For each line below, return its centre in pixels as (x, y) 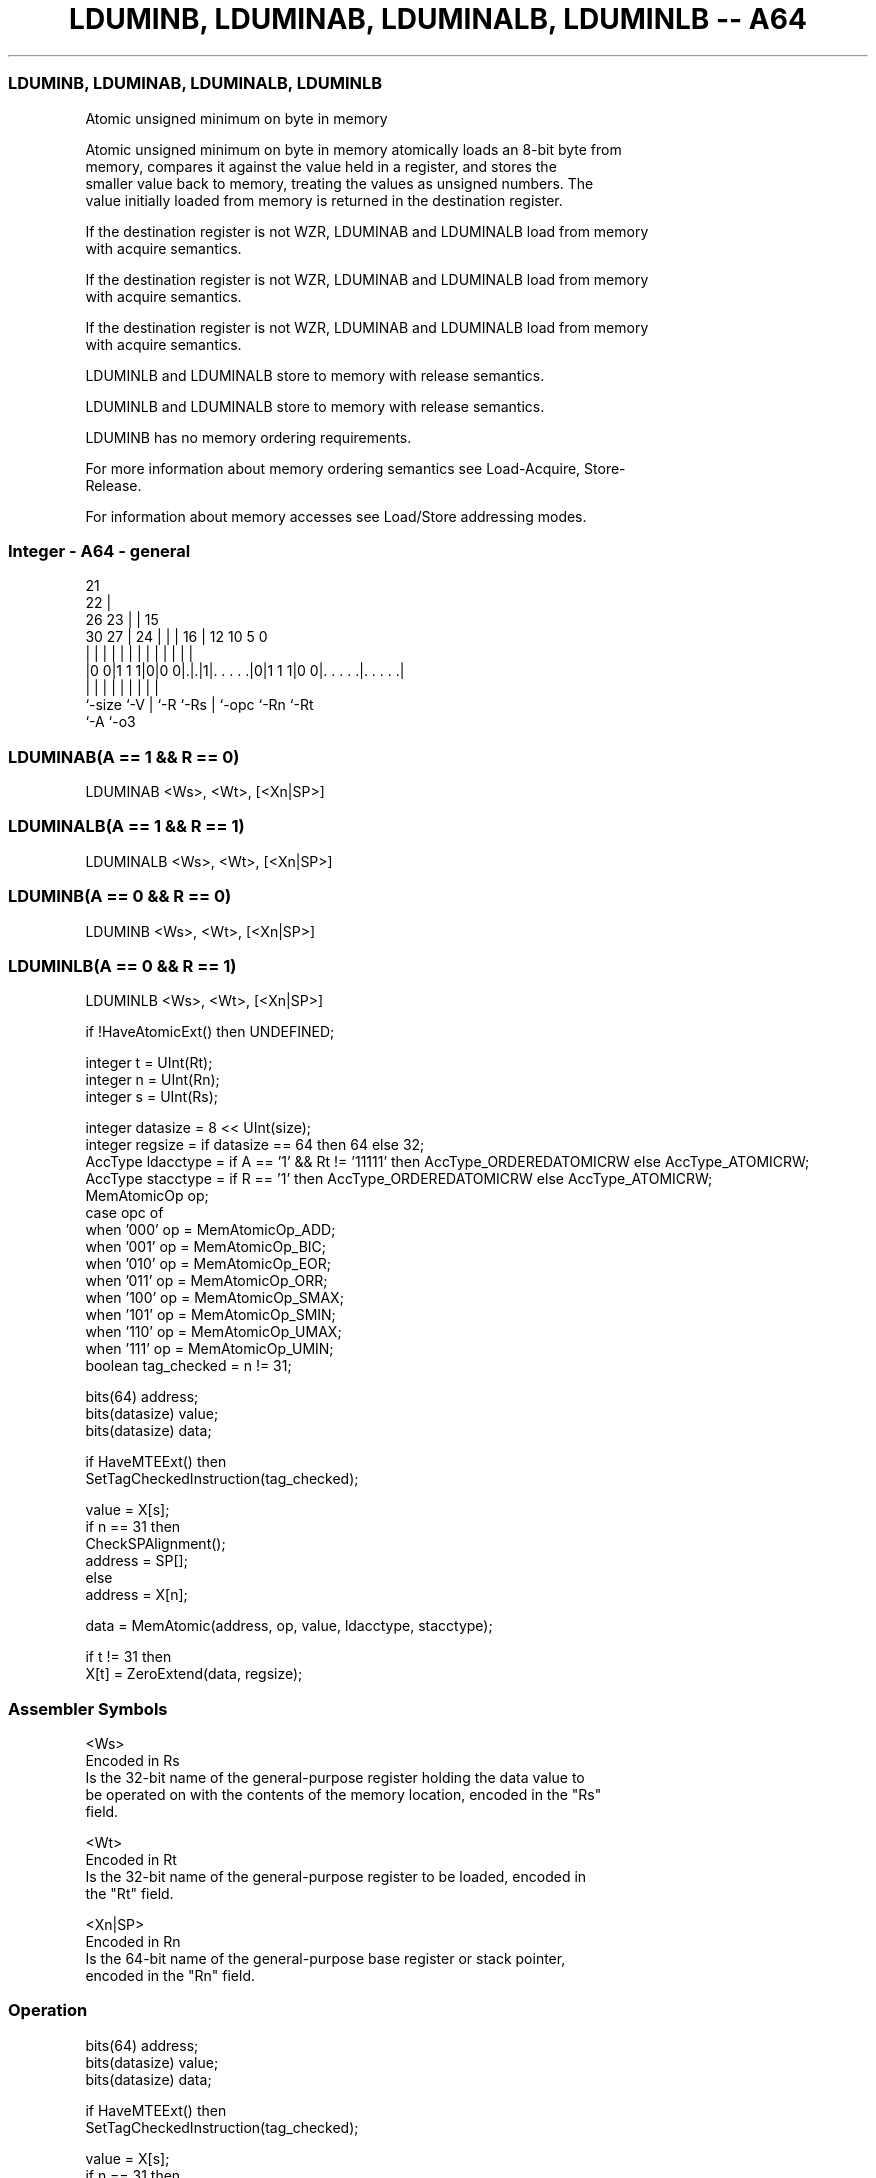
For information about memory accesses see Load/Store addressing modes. (336, 516)
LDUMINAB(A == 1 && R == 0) (124, 756)
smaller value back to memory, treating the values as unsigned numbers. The (339, 183)
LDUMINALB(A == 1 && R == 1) (126, 826)
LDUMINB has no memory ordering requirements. (248, 437)
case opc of (124, 1213)
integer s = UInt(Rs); (152, 1097)
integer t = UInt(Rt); (149, 1063)
